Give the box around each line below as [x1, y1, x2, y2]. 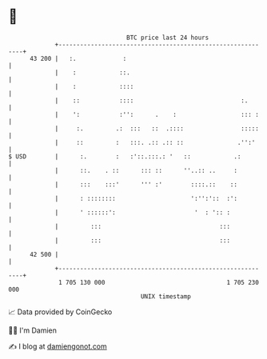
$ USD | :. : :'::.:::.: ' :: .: [8, 152, 241, 161]
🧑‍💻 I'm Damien [8, 325, 58, 335]
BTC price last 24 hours [126, 34, 209, 42]
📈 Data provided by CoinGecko [8, 307, 113, 317]
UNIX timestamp [140, 292, 192, 301]
